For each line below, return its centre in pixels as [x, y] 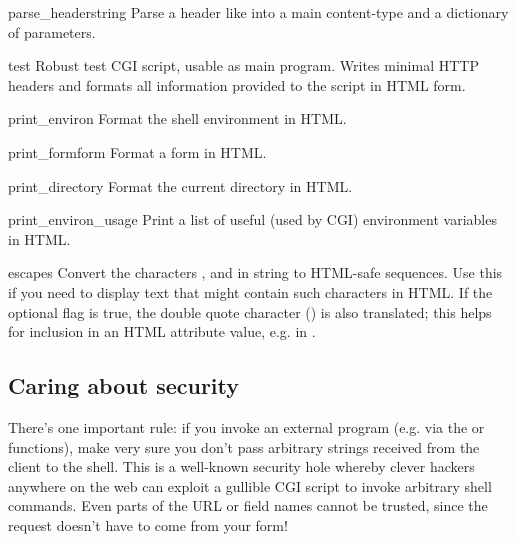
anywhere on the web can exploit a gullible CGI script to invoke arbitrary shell [250, 485]
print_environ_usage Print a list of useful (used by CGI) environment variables [252, 219]
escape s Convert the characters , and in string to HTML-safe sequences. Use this [255, 272]
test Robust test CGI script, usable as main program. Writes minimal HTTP [243, 65]
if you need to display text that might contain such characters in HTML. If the [250, 291]
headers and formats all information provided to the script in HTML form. [237, 84]
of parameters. [52, 31]
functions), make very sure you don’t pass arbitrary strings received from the [244, 446]
